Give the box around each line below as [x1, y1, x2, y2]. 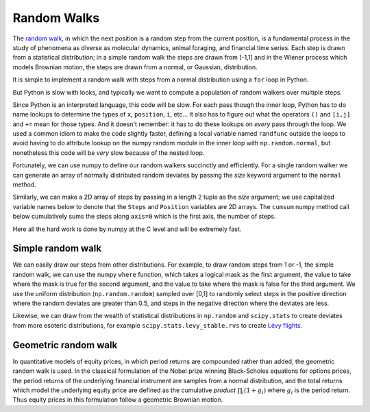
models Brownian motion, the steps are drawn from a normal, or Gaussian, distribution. [12, 62, 258, 71]
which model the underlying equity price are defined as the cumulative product [12, 386, 236, 394]
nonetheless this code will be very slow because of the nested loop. [12, 148, 205, 157]
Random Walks [12, 10, 100, 25]
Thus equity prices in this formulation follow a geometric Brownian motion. [12, 396, 223, 404]
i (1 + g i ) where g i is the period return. [242, 386, 351, 396]
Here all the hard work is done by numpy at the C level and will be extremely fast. [12, 225, 242, 233]
